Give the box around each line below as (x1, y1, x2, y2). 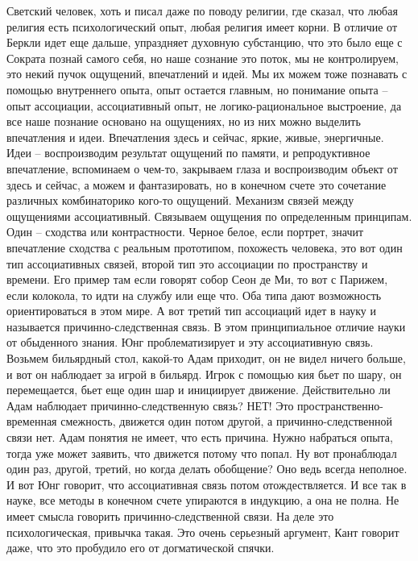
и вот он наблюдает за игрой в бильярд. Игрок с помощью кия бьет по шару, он (6, 365, 402, 382)
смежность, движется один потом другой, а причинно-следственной (60, 413, 392, 430)
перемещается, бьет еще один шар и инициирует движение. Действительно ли (6, 381, 391, 398)
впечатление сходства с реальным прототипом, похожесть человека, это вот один (6, 239, 403, 256)
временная (6, 413, 57, 430)
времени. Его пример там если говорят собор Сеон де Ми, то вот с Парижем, (6, 271, 388, 288)
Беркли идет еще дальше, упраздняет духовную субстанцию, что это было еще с (6, 34, 403, 51)
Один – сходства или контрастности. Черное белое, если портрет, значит (6, 223, 364, 240)
